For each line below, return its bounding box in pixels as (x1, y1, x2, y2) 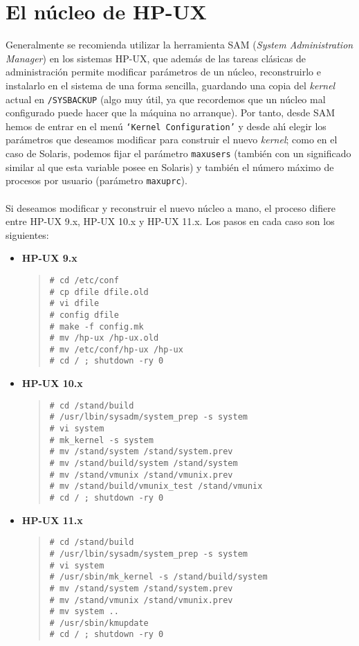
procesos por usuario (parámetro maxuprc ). (6, 173, 187, 188)
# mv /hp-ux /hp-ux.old (49, 333, 159, 343)
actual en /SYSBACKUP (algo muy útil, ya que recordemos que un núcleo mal (6, 91, 326, 106)
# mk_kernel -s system (49, 435, 154, 445)
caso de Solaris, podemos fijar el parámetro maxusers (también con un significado (6, 146, 351, 160)
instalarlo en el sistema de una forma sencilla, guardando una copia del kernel (6, 78, 335, 92)
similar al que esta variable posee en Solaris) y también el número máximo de (6, 159, 334, 174)
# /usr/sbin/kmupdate (49, 618, 149, 628)
